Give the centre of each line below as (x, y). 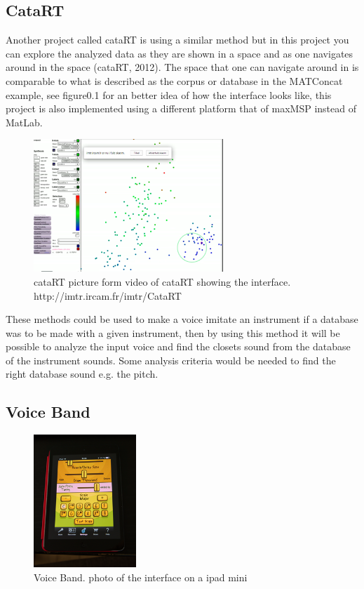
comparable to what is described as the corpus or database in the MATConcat (174, 80)
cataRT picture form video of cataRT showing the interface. (162, 281)
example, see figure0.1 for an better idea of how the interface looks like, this (169, 94)
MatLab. (24, 122)
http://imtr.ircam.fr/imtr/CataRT (108, 295)
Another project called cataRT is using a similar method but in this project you (177, 40)
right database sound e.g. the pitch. (82, 374)
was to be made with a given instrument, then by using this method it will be (173, 332)
